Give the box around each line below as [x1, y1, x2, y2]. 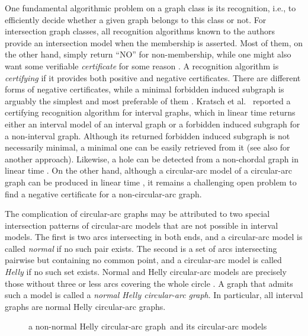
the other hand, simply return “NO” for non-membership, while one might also [5, 48, 291, 60]
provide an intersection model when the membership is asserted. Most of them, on [5, 36, 303, 49]
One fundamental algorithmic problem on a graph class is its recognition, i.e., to [5, 2, 296, 14]
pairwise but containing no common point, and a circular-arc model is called [5, 254, 282, 266]
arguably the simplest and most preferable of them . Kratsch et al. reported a [5, 94, 291, 107]
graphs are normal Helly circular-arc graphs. [5, 300, 166, 312]
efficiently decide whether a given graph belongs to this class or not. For [5, 13, 267, 25]
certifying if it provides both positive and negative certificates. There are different [5, 71, 301, 84]
